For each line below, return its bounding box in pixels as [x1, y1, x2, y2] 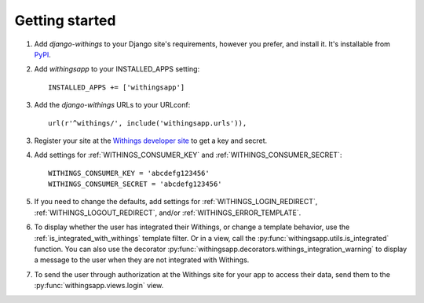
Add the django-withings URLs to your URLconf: [34, 100, 191, 110]
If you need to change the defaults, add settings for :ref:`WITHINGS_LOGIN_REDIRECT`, [34, 197, 318, 206]
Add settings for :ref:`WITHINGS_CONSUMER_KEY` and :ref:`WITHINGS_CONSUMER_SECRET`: [34, 150, 342, 160]
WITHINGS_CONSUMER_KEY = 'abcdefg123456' [48, 169, 210, 177]
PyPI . [34, 49, 51, 59]
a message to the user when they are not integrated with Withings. [34, 255, 250, 265]
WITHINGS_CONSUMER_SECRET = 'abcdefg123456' [48, 180, 223, 188]
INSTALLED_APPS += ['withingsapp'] [48, 82, 185, 92]
